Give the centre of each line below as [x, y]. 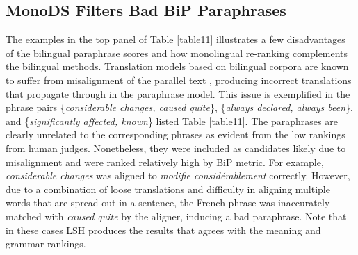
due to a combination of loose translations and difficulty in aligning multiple [168, 189]
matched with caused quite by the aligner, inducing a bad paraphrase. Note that [176, 216]
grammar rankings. [46, 244]
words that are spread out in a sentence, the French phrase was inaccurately [168, 203]
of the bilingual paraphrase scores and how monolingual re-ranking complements [177, 52]
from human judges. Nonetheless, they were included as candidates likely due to [176, 148]
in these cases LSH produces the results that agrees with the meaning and [163, 230]
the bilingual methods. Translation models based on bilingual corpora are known [177, 66]
